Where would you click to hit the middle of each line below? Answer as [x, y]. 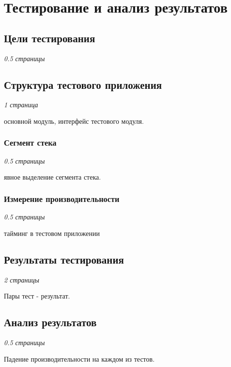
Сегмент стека [30, 142]
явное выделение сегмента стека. [53, 177]
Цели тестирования [50, 38]
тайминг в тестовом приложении [52, 233]
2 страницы [22, 279]
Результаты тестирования [64, 259]
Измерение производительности [62, 198]
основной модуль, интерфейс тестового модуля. [74, 121]
